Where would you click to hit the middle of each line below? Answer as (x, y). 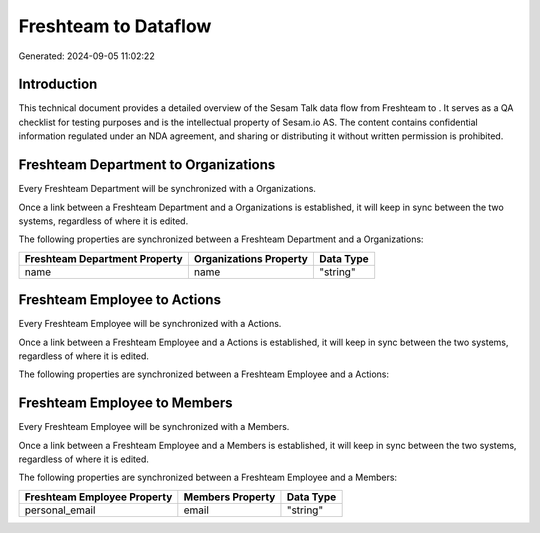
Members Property (229, 497)
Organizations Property (251, 258)
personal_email (60, 510)
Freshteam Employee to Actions (120, 300)
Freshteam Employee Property (98, 497)
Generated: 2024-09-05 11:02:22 (86, 56)
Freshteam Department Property (104, 258)
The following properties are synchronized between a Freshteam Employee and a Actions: (204, 374)
